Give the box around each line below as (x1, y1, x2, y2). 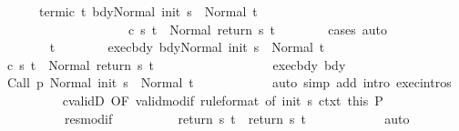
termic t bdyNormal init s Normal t (38, 2, 258, 20)
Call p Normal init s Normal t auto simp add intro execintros (6, 73, 452, 92)
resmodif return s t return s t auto (64, 108, 410, 127)
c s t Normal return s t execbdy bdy (6, 55, 346, 74)
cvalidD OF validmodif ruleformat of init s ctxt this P (62, 90, 383, 109)
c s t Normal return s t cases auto (127, 19, 387, 38)
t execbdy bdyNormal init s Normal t (49, 37, 325, 56)
